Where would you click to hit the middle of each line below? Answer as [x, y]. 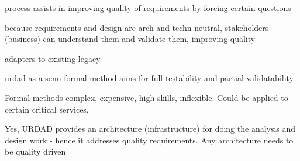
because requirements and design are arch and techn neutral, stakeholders [137, 27]
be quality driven [35, 151]
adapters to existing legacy [53, 58]
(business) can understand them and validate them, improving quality [130, 39]
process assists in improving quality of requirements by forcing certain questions [148, 8]
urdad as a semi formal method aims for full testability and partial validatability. [150, 78]
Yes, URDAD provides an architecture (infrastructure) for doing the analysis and [150, 129]
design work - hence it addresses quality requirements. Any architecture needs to [149, 140]
